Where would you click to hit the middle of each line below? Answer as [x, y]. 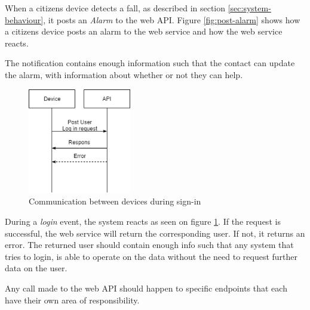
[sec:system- [249, 8]
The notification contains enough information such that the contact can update [150, 63]
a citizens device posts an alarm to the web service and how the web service [144, 31]
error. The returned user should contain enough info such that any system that [149, 245]
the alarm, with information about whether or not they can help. [124, 74]
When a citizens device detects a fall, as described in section [115, 8]
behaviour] [24, 19]
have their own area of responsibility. [72, 300]
